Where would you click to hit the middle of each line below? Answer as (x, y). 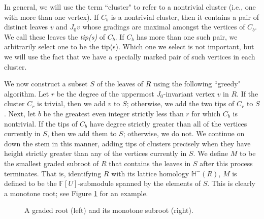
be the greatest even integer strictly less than (113, 113)
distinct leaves (26, 27)
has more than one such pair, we (187, 36)
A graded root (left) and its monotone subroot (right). (109, 210)
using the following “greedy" (197, 84)
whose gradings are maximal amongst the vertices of (164, 27)
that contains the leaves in (150, 163)
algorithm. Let (27, 93)
